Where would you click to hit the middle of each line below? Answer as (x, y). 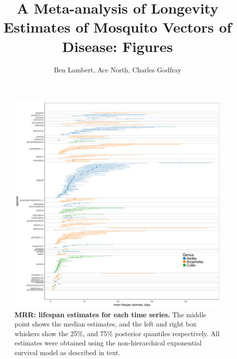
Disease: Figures (118, 46)
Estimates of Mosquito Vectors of (118, 27)
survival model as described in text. (68, 352)
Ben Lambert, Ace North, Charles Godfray (118, 69)
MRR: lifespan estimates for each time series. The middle (110, 314)
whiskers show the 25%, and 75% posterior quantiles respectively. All (117, 333)
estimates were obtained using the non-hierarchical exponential (108, 343)
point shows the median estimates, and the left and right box (106, 324)
